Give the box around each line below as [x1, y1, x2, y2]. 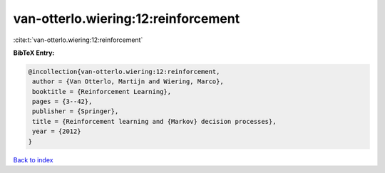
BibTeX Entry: [13, 48, 55, 57]
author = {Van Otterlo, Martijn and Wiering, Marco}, [32, 78, 224, 85]
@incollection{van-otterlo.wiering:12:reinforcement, [28, 68, 220, 75]
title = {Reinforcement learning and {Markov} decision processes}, [32, 117, 277, 125]
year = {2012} [32, 127, 81, 135]
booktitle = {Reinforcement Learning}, [32, 88, 171, 95]
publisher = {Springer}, [32, 108, 119, 115]
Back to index [13, 155, 53, 164]
